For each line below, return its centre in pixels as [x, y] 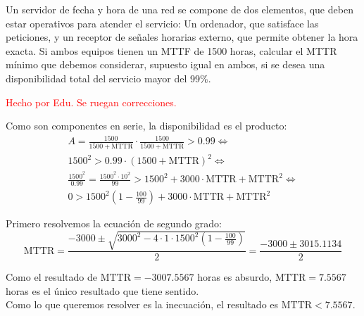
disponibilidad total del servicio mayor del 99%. [108, 78]
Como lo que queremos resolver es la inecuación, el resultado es [142, 304]
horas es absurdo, [235, 277]
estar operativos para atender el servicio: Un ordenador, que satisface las [162, 23]
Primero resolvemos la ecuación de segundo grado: [114, 223]
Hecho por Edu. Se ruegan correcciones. [91, 102]
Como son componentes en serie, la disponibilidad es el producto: [146, 126]
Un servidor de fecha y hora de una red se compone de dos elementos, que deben [180, 9]
